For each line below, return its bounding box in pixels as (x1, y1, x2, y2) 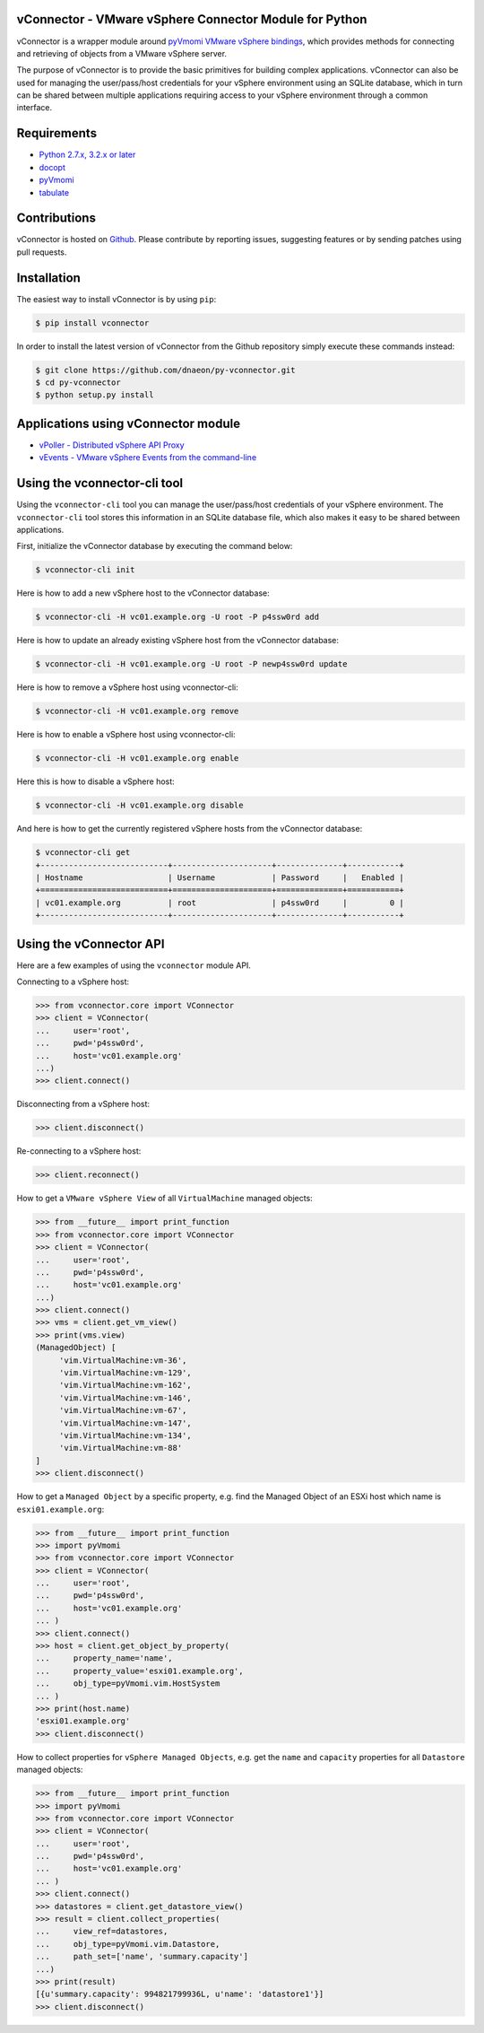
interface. (16, 102, 53, 113)
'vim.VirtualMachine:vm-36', (58, 1355, 187, 1366)
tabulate (39, 187, 70, 197)
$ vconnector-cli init (35, 565, 135, 575)
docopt (39, 161, 66, 172)
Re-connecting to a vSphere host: (16, 1146, 142, 1156)
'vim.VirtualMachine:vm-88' (58, 1443, 183, 1453)
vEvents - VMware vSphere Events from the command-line (39, 452, 257, 463)
